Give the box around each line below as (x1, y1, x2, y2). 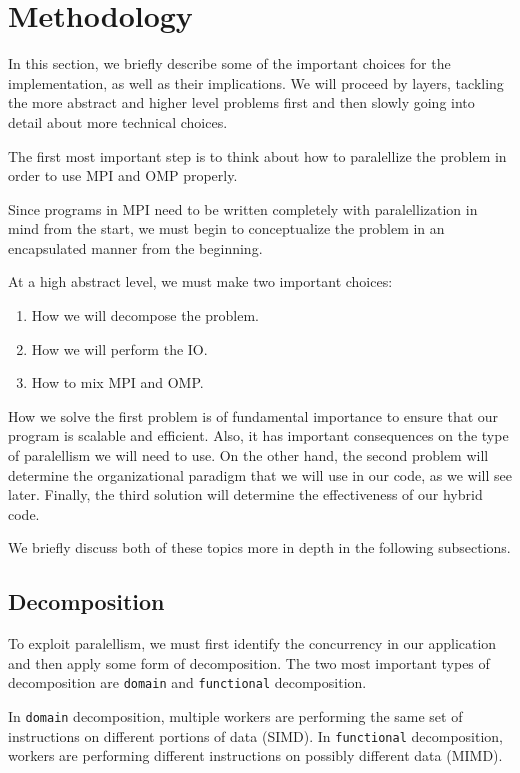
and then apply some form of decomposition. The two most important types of (8, 652, 490, 673)
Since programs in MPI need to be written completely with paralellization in (8, 198, 478, 219)
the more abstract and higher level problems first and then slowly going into (8, 92, 475, 113)
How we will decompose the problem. (31, 305, 259, 326)
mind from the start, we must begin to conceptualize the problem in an (8, 218, 445, 239)
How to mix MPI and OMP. (31, 372, 204, 393)
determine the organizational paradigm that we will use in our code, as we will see (8, 464, 512, 485)
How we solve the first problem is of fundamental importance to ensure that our (8, 405, 499, 426)
